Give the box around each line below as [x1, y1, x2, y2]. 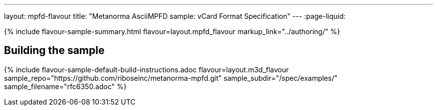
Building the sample [4, 44, 105, 57]
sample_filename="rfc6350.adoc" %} [4, 82, 127, 91]
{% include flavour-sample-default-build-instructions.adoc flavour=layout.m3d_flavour [4, 65, 289, 74]
